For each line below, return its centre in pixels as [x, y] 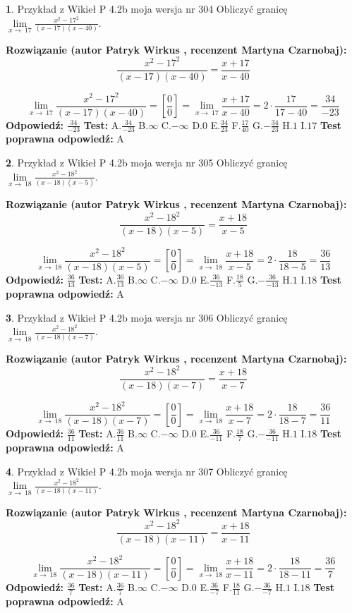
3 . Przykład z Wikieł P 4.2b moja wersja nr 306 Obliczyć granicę [147, 317]
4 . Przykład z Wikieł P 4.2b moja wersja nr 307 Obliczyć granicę [147, 471]
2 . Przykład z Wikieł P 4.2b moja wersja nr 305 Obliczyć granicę [147, 163]
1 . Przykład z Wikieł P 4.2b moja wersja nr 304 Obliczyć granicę [147, 8]
